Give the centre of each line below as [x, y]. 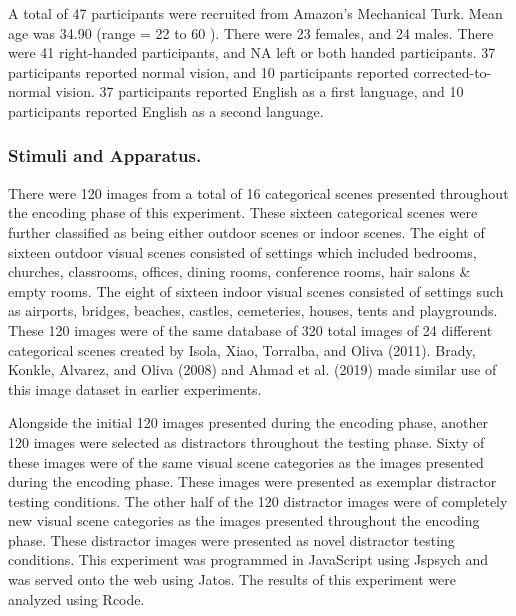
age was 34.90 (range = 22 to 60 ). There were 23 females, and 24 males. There [251, 32]
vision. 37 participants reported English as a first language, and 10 [259, 91]
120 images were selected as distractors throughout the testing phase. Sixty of [246, 441]
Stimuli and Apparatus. [105, 155]
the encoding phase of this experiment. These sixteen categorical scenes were [243, 212]
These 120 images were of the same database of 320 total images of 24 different [250, 329]
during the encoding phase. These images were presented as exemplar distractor [252, 481]
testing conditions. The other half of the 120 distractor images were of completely [258, 500]
